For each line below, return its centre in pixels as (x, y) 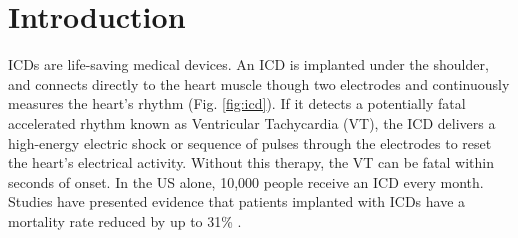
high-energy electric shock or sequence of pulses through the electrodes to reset (250, 142)
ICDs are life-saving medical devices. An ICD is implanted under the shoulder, (248, 64)
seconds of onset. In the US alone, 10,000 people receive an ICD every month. (246, 181)
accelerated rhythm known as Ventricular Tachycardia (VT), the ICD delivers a (252, 122)
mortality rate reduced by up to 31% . (125, 220)
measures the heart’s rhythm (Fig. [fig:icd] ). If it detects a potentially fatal (237, 103)
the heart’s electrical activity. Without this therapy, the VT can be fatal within (251, 162)
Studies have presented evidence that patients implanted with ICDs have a (237, 201)
